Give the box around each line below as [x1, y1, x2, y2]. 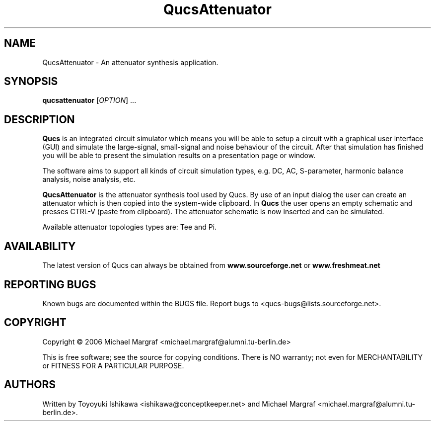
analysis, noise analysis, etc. [42, 175, 136, 184]
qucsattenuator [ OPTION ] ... [42, 96, 137, 105]
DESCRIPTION [4, 113, 75, 126]
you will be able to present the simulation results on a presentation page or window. [42, 151, 316, 160]
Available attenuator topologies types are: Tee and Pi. [42, 223, 217, 232]
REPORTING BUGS [4, 278, 96, 291]
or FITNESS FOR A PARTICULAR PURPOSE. [42, 361, 184, 370]
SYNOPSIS [4, 75, 58, 88]
